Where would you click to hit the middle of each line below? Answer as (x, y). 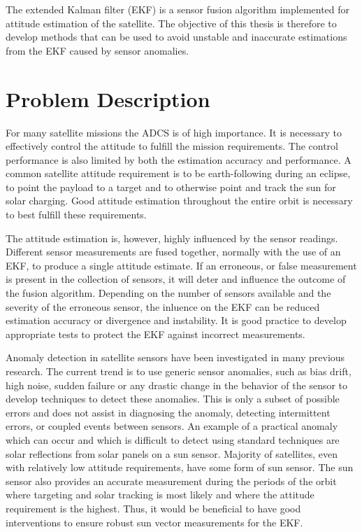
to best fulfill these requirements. (76, 215)
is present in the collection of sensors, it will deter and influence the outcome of (176, 279)
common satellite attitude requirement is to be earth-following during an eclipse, (178, 173)
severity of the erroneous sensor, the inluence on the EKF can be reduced (163, 306)
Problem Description (108, 98)
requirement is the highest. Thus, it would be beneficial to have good (153, 508)
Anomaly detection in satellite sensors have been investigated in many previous (175, 357)
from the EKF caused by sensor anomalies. (97, 50)
